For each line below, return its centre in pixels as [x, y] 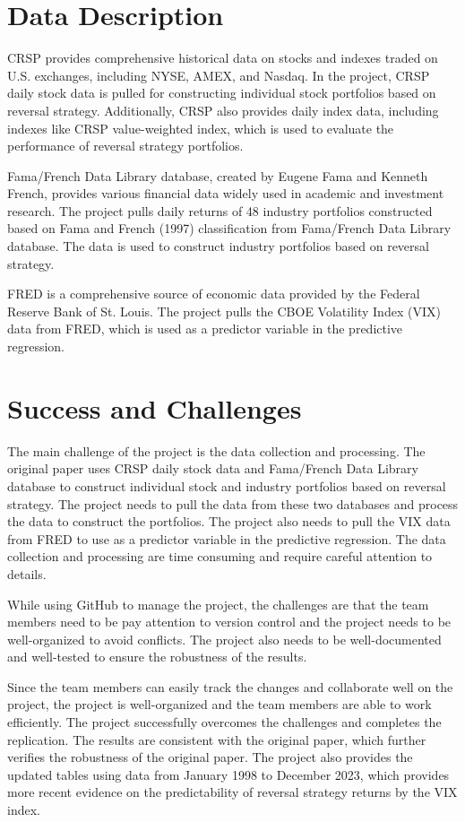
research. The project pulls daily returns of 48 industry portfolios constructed [220, 210]
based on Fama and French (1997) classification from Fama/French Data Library [229, 228]
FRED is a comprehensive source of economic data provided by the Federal [214, 294]
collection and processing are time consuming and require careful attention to [220, 556]
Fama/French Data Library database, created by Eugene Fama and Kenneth [218, 175]
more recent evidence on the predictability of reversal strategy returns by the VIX [232, 792]
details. [27, 573]
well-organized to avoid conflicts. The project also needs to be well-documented [224, 639]
